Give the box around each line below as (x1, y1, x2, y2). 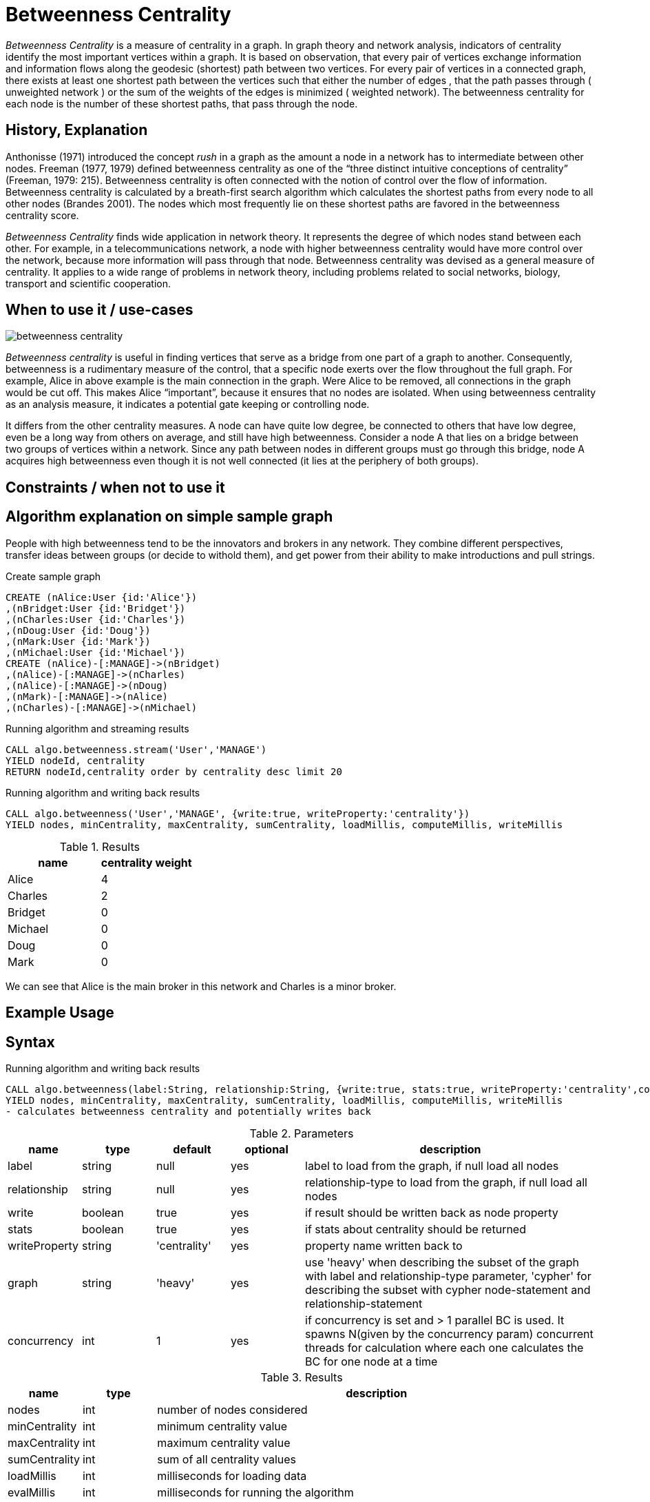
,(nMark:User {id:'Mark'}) (6, 635, 151, 647)
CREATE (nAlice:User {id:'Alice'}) (6, 591, 198, 603)
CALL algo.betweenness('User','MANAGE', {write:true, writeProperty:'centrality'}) (6, 807, 470, 819)
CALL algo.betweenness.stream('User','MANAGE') (6, 743, 267, 755)
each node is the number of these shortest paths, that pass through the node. (6, 97, 358, 110)
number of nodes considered (157, 1402, 308, 1417)
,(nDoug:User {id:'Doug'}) (6, 624, 151, 636)
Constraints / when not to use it (6, 478, 225, 496)
